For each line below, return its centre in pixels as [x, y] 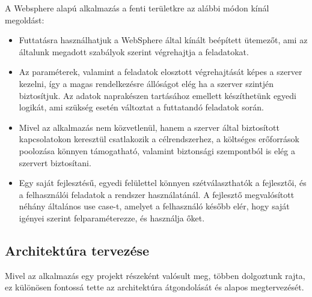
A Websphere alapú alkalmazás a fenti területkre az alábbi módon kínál [137, 8]
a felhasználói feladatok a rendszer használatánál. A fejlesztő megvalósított [157, 194]
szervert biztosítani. [55, 162]
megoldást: [25, 19]
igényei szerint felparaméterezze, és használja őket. [112, 217]
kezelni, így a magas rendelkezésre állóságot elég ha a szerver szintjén [146, 83]
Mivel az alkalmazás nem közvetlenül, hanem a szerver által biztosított [149, 127]
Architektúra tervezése [77, 250]
